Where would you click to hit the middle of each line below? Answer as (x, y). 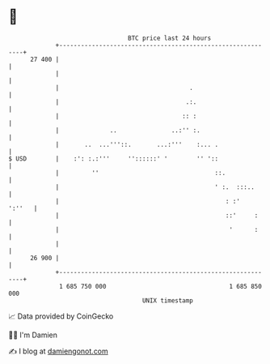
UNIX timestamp (168, 300)
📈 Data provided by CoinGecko (61, 316)
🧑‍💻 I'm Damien (33, 335)
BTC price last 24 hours (170, 38)
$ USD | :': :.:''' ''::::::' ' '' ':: (114, 158)
